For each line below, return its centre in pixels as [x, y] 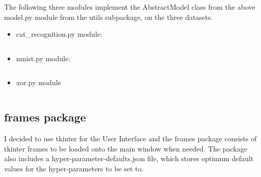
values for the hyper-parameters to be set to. [74, 168]
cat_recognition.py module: [59, 34]
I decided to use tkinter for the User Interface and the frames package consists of [130, 138]
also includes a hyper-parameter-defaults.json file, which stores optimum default [129, 158]
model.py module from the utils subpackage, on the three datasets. [109, 17]
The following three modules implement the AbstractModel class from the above [130, 7]
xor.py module [38, 82]
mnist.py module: [43, 58]
